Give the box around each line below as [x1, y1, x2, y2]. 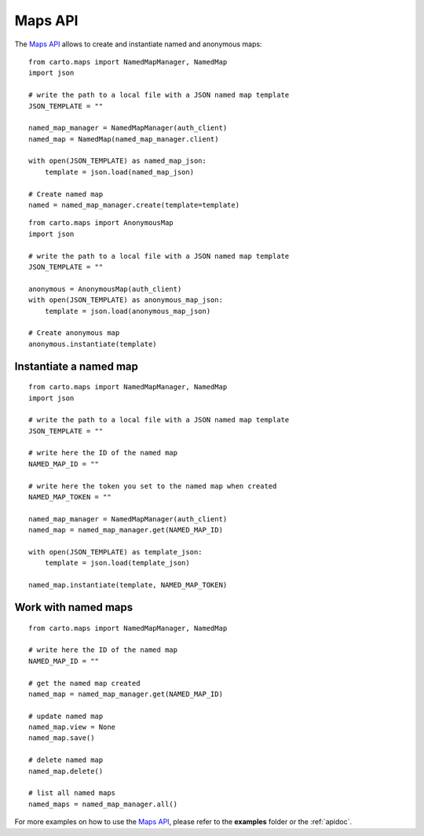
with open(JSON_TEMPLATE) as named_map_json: [28, 157, 207, 165]
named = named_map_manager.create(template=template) [28, 201, 239, 210]
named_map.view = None [28, 723, 116, 731]
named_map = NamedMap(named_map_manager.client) [28, 134, 219, 143]
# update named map [28, 712, 104, 720]
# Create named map [28, 190, 104, 198]
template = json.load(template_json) [44, 558, 190, 568]
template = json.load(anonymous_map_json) [44, 307, 211, 315]
